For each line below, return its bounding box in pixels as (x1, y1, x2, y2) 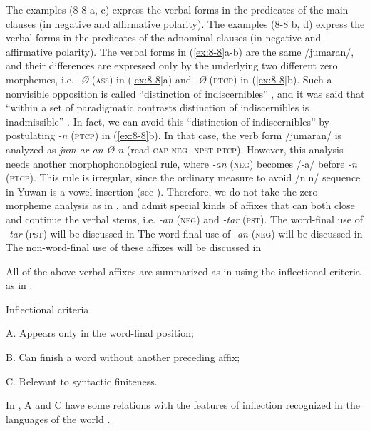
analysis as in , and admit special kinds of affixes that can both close (54, 198, 355, 213)
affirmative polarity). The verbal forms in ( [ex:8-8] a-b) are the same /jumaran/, (6, 44, 354, 59)
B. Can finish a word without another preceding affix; (6, 350, 240, 365)
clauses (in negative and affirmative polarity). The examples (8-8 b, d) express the (6, 16, 365, 31)
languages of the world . (6, 411, 111, 426)
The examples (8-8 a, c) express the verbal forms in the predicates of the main (6, 2, 349, 16)
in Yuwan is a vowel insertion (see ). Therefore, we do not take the (6, 183, 297, 198)
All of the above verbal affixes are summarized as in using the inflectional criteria (6, 263, 361, 278)
